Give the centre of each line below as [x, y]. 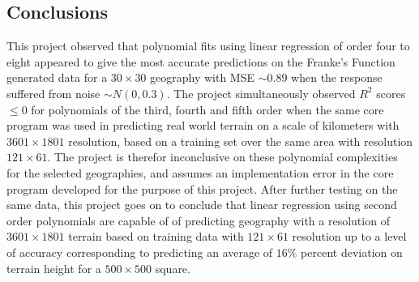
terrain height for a [54, 268]
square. [173, 268]
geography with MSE [203, 77]
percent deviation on [352, 252]
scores [391, 93]
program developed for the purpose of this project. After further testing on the [202, 188]
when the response [337, 77]
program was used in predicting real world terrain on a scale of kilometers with [203, 125]
